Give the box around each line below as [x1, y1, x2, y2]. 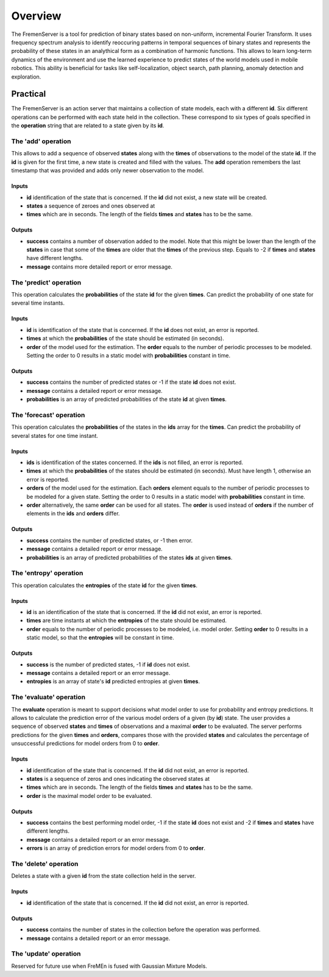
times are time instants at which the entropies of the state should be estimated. [26, 617, 227, 624]
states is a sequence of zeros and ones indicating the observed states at [26, 775, 210, 782]
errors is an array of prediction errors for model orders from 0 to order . [26, 844, 206, 852]
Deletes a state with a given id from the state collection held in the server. [11, 872, 196, 880]
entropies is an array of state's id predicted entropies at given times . [26, 678, 200, 685]
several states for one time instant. [11, 432, 99, 439]
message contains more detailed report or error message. [26, 263, 173, 270]
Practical [11, 89, 46, 99]
